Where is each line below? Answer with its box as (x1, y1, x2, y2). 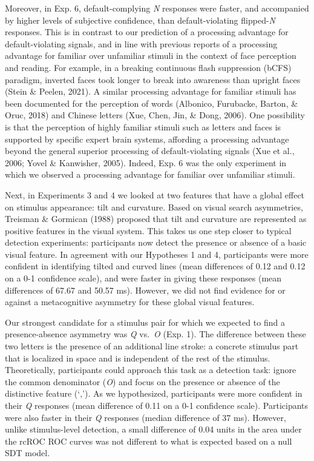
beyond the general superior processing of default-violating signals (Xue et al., (5, 144, 295, 157)
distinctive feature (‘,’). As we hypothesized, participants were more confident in (5, 387, 303, 400)
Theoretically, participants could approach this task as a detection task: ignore (5, 363, 296, 376)
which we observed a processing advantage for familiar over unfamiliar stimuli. (5, 168, 295, 181)
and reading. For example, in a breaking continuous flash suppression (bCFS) (5, 61, 292, 73)
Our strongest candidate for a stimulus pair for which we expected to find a (5, 315, 285, 328)
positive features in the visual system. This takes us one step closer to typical (5, 224, 292, 237)
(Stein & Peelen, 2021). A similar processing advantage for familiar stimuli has (5, 85, 296, 98)
